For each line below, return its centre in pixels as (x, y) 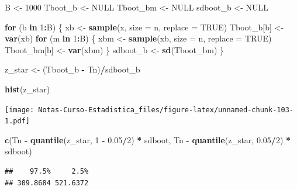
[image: (20, 110)
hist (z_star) (27, 89)
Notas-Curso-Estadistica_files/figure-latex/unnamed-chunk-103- (166, 110)
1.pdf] (17, 121)
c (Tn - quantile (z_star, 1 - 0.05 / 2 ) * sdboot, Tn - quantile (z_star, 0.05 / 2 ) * (148, 139)
